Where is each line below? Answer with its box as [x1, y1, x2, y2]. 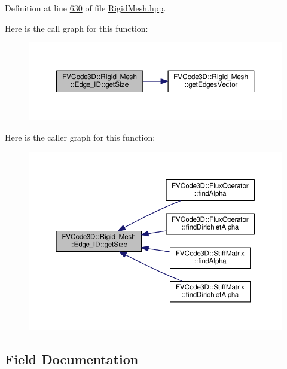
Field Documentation [5, 349, 139, 368]
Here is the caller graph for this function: [5, 131, 155, 144]
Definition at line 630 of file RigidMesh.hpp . [5, 2, 166, 14]
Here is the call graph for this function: [5, 22, 148, 34]
